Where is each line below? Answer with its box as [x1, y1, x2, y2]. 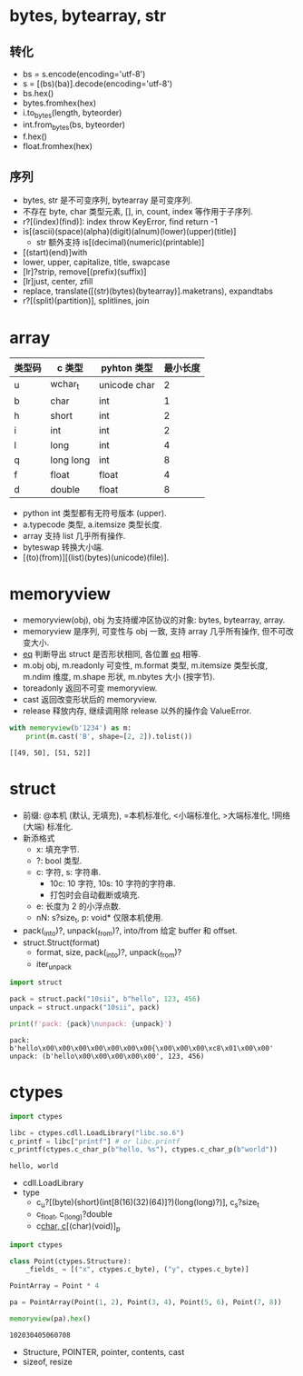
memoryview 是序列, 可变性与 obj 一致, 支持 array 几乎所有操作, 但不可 [22, 626, 286, 637]
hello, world [9, 1162, 59, 1171]
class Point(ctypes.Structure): [9, 1256, 132, 1266]
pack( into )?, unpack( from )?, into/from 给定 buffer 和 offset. [22, 924, 238, 938]
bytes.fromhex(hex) [22, 97, 97, 108]
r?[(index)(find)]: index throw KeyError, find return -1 [22, 216, 218, 227]
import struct [9, 978, 64, 987]
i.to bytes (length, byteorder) [22, 107, 122, 120]
